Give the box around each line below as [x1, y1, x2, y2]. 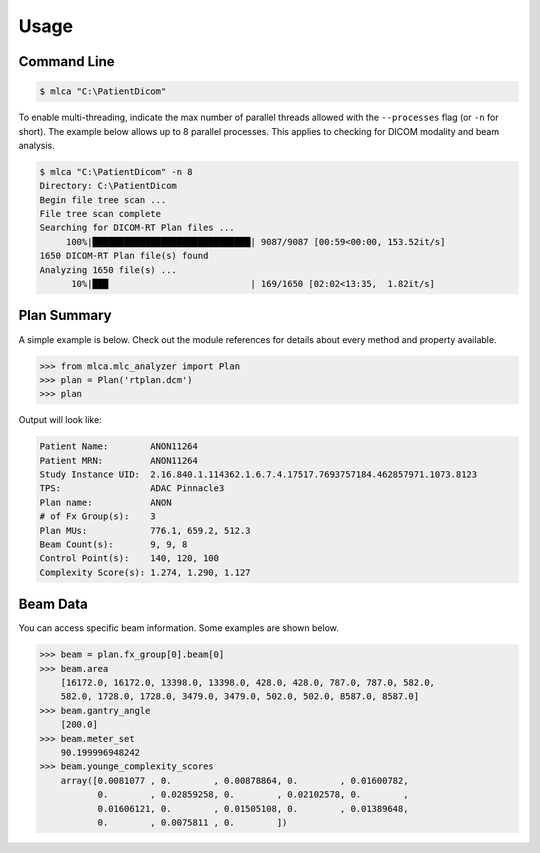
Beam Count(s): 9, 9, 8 [39, 539, 188, 550]
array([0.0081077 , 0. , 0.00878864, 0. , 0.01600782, [60, 775, 409, 786]
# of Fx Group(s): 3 [39, 511, 157, 522]
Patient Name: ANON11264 [39, 441, 199, 452]
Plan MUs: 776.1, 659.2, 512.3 [39, 525, 251, 536]
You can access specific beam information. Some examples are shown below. [18, 622, 339, 634]
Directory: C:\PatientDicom [39, 180, 177, 192]
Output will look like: [18, 414, 102, 426]
